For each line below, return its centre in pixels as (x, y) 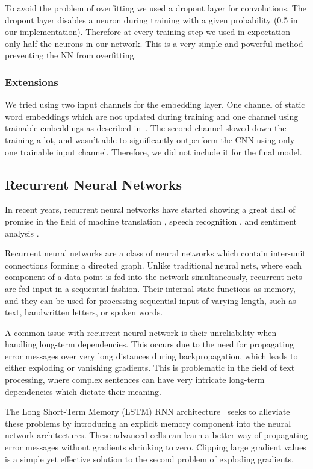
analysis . (22, 233)
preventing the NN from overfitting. (71, 55)
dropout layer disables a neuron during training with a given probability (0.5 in (151, 20)
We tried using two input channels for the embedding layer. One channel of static (155, 104)
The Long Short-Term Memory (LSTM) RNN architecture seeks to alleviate (147, 412)
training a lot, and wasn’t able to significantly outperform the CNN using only (150, 139)
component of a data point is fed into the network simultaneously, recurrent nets (153, 277)
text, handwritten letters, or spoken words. (84, 312)
